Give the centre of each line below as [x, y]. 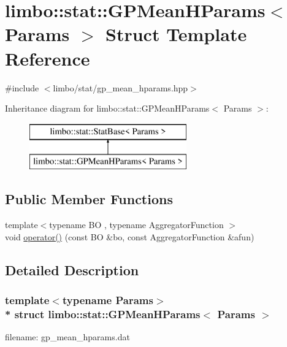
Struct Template [176, 34]
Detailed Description [72, 269]
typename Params [108, 299]
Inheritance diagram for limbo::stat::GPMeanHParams [107, 108]
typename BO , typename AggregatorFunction [136, 225]
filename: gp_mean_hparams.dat [67, 337]
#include [22, 87]
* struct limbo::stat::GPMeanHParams [103, 314]
